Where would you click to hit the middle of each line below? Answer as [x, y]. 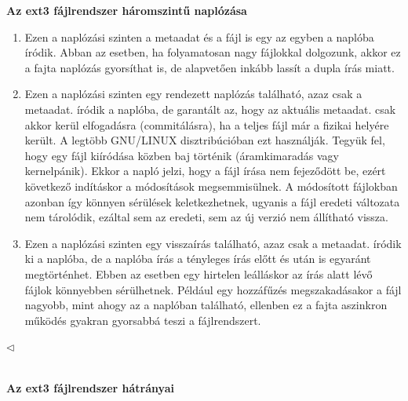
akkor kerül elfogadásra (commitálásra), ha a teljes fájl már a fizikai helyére [207, 124]
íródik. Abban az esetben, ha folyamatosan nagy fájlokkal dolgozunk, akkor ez [213, 52]
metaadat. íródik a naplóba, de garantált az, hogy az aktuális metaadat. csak [210, 109]
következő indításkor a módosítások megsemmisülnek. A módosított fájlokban [211, 186]
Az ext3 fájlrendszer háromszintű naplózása [127, 10]
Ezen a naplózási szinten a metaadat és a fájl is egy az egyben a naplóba [199, 36]
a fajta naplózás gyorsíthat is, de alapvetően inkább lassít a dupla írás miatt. [209, 67]
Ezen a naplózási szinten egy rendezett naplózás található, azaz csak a [193, 94]
